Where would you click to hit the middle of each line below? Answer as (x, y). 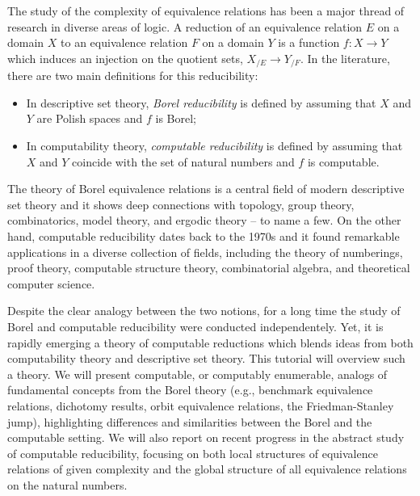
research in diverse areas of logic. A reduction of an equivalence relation (185, 26)
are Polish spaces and (90, 118)
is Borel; (176, 118)
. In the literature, (345, 58)
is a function (309, 42)
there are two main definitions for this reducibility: (133, 76)
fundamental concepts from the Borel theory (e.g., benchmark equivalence (190, 390)
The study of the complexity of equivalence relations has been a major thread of (206, 11)
